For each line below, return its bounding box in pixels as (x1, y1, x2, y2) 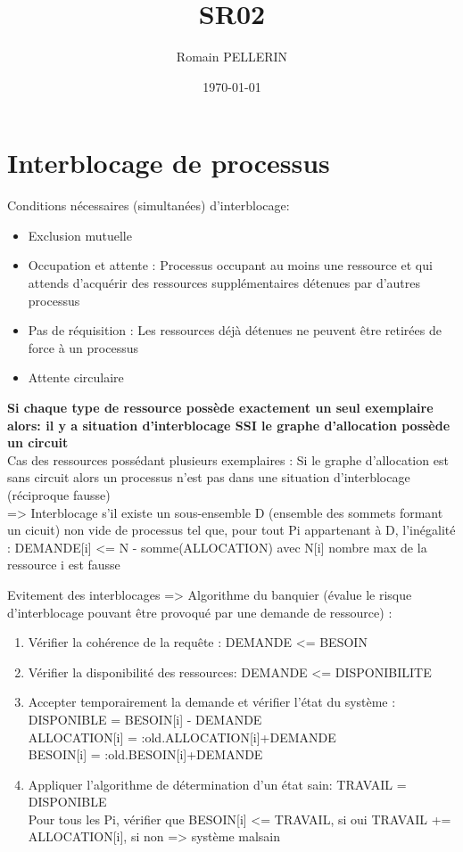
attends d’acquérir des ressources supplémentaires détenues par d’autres (28, 274, 421, 292)
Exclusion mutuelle (28, 225, 132, 244)
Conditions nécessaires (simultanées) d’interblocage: (7, 196, 290, 215)
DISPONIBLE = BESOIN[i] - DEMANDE (28, 709, 262, 728)
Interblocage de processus (7, 144, 330, 181)
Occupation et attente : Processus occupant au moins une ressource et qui (28, 256, 433, 274)
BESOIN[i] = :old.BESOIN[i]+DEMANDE (28, 745, 263, 764)
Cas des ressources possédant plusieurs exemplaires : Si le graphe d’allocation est (7, 450, 449, 469)
